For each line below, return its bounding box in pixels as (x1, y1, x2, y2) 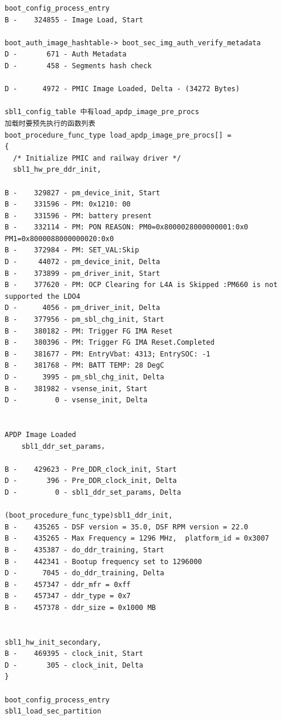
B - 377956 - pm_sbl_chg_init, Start (5, 315, 165, 324)
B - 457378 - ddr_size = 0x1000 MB (5, 603, 156, 612)
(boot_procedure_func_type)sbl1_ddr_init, (5, 511, 173, 520)
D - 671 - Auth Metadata (5, 50, 127, 59)
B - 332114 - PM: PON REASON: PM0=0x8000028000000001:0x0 (5, 223, 249, 232)
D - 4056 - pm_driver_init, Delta (5, 304, 160, 312)
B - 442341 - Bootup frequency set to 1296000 (5, 557, 202, 566)
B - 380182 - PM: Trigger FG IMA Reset (5, 326, 173, 335)
